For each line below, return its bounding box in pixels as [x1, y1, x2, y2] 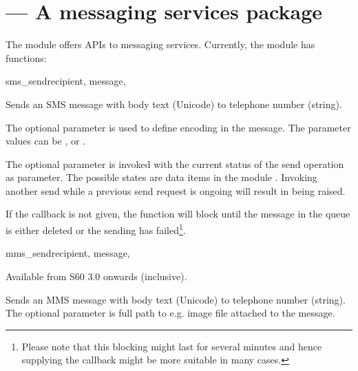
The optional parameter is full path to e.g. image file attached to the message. [6, 306, 335, 320]
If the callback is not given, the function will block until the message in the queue [6, 206, 350, 221]
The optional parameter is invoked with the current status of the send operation [6, 156, 344, 171]
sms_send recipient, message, [6, 74, 126, 88]
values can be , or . [6, 134, 85, 148]
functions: [6, 50, 47, 65]
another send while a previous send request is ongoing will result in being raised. [6, 183, 346, 198]
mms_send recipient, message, [6, 246, 130, 260]
